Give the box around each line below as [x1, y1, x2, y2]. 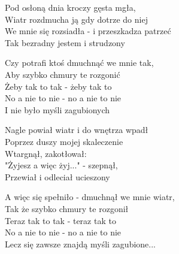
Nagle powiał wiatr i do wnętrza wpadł [5, 123, 148, 136]
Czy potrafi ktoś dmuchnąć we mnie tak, [5, 56, 154, 69]
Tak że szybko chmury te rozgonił [5, 202, 129, 214]
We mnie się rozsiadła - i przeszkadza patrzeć [5, 25, 171, 37]
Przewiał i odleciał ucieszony [5, 170, 110, 183]
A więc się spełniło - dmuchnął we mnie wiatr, [5, 190, 175, 203]
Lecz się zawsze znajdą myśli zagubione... [5, 237, 156, 250]
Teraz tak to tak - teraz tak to [5, 214, 116, 226]
